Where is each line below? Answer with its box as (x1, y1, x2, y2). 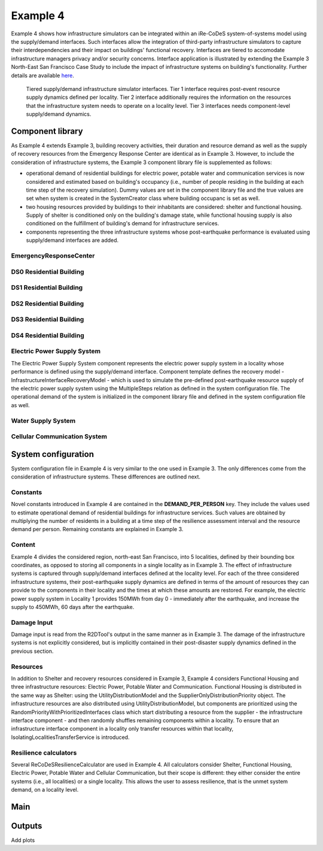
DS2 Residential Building (11, 299, 84, 308)
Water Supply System (11, 416, 76, 425)
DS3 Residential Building (11, 315, 84, 323)
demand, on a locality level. (11, 786, 79, 794)
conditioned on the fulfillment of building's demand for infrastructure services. (26, 220, 220, 227)
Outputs (11, 820, 42, 831)
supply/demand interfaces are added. (26, 237, 119, 244)
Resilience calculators (11, 749, 77, 757)
